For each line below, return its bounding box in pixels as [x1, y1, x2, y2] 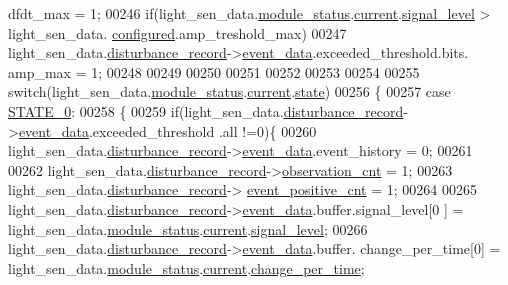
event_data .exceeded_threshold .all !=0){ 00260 [18, 120, 317, 141]
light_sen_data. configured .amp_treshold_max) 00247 [8, 22, 347, 43]
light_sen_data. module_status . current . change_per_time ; [8, 257, 365, 278]
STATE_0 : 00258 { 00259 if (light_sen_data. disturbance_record [8, 100, 404, 121]
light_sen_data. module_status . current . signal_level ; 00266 [8, 218, 368, 239]
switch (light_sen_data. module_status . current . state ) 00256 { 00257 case [8, 81, 451, 102]
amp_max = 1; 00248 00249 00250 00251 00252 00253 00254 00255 [8, 61, 420, 82]
